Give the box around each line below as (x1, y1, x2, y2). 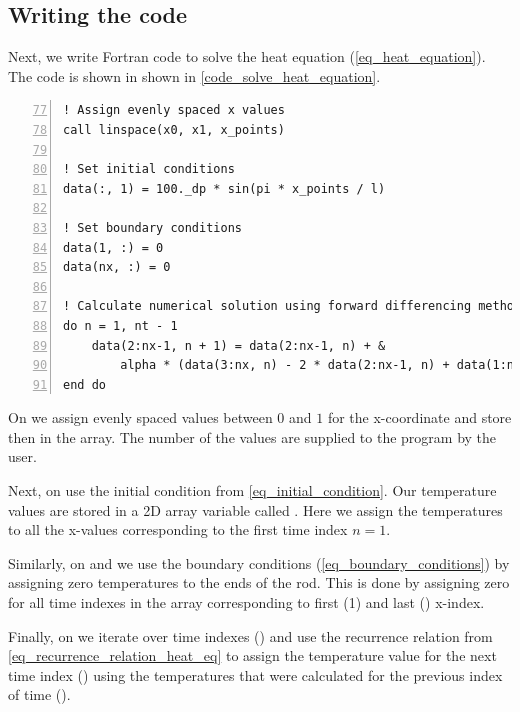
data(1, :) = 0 (63, 240, 164, 255)
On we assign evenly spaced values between (8, 407, 273, 428)
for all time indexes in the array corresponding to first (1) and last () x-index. (8, 592, 485, 613)
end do (63, 377, 106, 392)
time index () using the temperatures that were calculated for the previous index (8, 664, 503, 685)
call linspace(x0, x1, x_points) (63, 122, 285, 137)
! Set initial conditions (63, 162, 235, 177)
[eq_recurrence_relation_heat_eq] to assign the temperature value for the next (8, 645, 497, 666)
